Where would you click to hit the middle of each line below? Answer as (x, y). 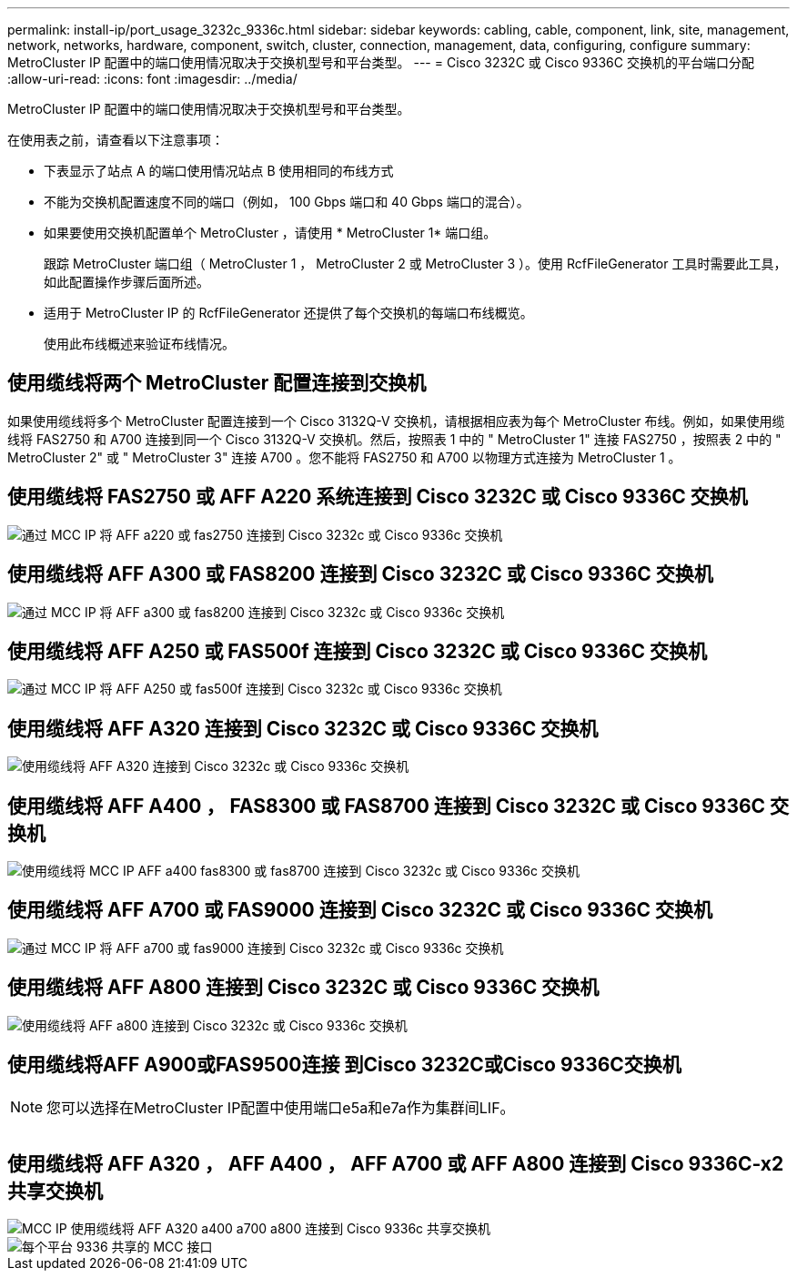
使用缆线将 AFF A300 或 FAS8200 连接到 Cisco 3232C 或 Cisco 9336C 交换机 (360, 574)
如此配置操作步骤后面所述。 (126, 282)
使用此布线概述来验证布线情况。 (139, 344)
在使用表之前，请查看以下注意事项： (116, 140)
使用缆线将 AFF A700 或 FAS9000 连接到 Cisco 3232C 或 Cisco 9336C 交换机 (360, 910)
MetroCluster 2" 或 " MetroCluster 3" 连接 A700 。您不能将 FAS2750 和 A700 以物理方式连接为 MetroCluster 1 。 (344, 457)
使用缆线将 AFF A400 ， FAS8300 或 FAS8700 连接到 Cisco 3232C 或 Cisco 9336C (387, 806)
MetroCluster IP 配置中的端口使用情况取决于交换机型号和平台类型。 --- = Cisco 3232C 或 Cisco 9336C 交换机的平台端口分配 (381, 62)
